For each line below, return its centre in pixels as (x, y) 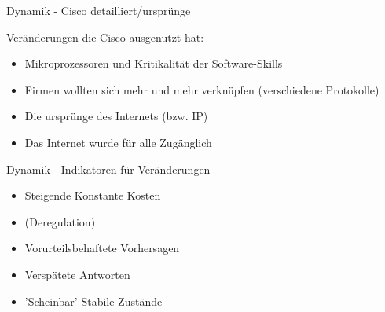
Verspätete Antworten (77, 274)
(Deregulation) (60, 221)
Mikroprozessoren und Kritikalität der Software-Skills (154, 63)
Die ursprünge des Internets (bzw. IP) (116, 116)
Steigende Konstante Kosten (93, 195)
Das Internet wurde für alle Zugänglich (118, 142)
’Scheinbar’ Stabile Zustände (93, 301)
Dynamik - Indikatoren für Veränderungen (108, 169)
